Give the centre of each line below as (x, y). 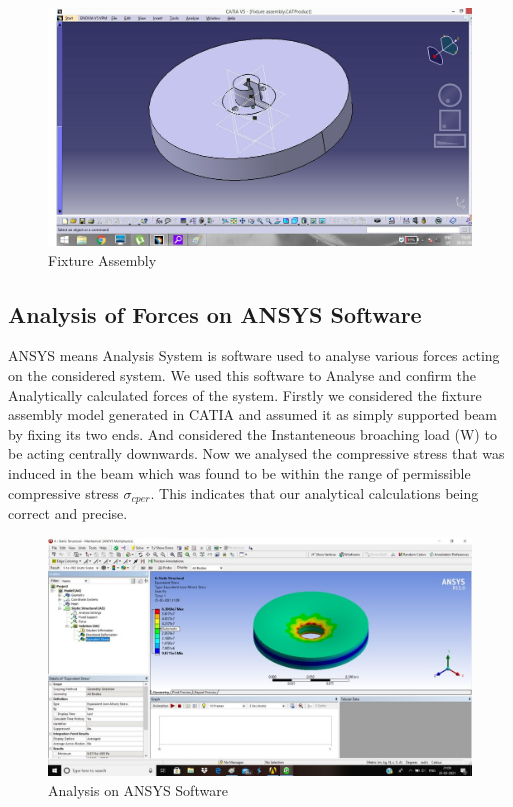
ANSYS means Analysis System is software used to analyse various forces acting (254, 355)
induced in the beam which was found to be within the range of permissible (239, 473)
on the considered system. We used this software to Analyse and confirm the (242, 375)
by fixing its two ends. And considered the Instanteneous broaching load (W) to (252, 433)
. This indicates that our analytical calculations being (314, 492)
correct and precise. (68, 513)
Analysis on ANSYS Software (138, 789)
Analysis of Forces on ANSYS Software (215, 313)
